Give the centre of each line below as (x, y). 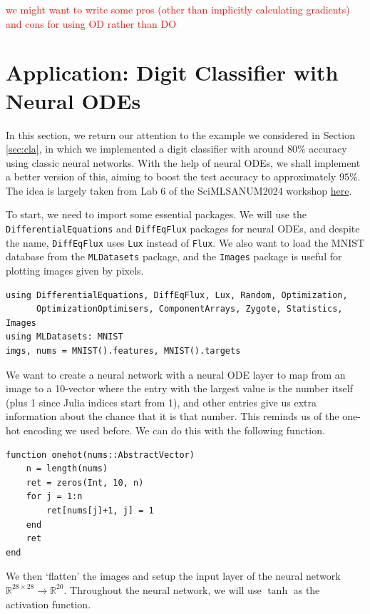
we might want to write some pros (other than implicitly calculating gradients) (178, 9)
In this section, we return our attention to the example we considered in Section (180, 134)
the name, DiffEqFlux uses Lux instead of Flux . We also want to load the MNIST (185, 242)
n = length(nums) (67, 469)
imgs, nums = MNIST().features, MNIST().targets (123, 351)
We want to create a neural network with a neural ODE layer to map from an (176, 374)
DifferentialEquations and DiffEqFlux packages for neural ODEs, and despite (183, 229)
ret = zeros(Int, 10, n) (85, 482)
